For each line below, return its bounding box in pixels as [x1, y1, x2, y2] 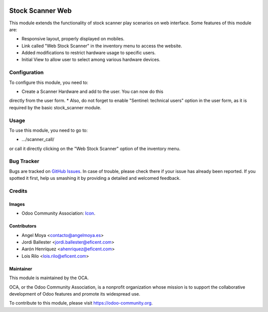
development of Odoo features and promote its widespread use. [9, 291, 140, 297]
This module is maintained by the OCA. [9, 275, 89, 281]
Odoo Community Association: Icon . [21, 210, 95, 216]
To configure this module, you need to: [9, 79, 89, 85]
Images [9, 201, 25, 207]
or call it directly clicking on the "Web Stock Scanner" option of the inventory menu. [9, 146, 181, 152]
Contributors [9, 223, 37, 229]
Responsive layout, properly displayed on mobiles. [21, 36, 125, 42]
